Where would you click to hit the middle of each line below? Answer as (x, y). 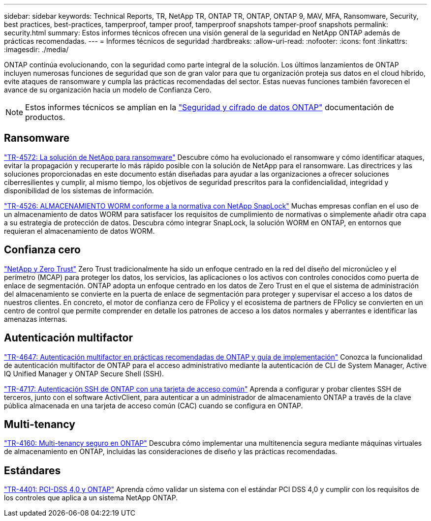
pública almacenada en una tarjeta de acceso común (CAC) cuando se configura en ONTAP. (154, 405)
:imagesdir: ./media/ (36, 49)
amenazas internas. (36, 319)
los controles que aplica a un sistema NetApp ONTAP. (91, 498)
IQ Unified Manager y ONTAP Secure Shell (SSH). (84, 373)
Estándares (32, 470)
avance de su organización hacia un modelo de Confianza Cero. (108, 90)
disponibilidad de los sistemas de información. (79, 190)
